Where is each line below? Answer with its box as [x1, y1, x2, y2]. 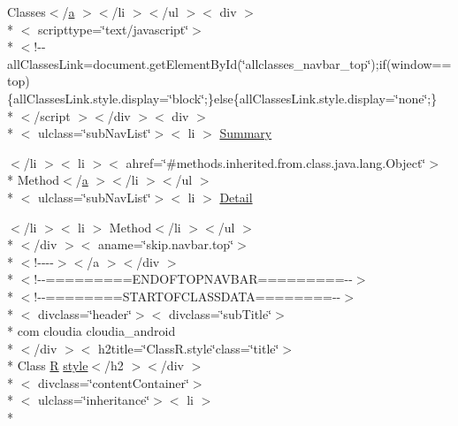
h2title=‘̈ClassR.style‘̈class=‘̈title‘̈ [98, 339, 279, 357]
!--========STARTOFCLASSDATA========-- [34, 286, 341, 305]
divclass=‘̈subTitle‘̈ [168, 304, 272, 323]
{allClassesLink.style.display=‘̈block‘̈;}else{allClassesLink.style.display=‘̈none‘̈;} [7, 88, 438, 107]
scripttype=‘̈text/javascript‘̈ [37, 19, 189, 38]
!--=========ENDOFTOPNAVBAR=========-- [34, 270, 353, 288]
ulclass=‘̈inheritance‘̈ [37, 391, 150, 409]
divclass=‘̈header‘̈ [37, 304, 132, 323]
